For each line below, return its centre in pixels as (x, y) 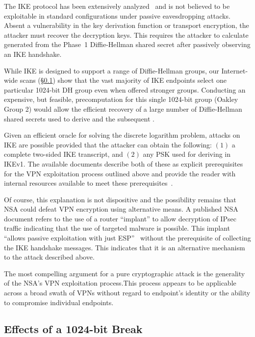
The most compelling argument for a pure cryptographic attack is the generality (125, 273)
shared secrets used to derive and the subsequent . (79, 118)
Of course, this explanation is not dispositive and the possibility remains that (120, 199)
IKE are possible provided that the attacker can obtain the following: (108, 144)
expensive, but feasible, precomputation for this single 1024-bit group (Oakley (121, 99)
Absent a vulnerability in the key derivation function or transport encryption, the (127, 25)
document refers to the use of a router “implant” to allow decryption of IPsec (120, 218)
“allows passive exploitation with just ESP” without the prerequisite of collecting (127, 238)
